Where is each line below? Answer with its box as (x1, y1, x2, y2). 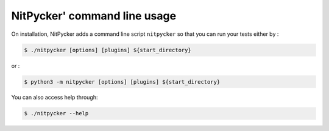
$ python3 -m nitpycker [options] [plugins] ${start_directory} (24, 78, 221, 85)
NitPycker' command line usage (11, 9, 177, 22)
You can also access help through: (11, 94, 98, 101)
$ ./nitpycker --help (24, 110, 89, 117)
